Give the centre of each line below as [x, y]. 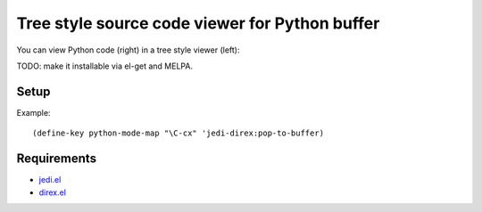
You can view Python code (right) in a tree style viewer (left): [128, 50]
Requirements [57, 159]
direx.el [53, 192]
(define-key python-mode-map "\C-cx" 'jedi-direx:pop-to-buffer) [179, 133]
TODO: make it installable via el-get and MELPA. [105, 66]
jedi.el [50, 180]
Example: [33, 112]
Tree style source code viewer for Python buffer [198, 23]
